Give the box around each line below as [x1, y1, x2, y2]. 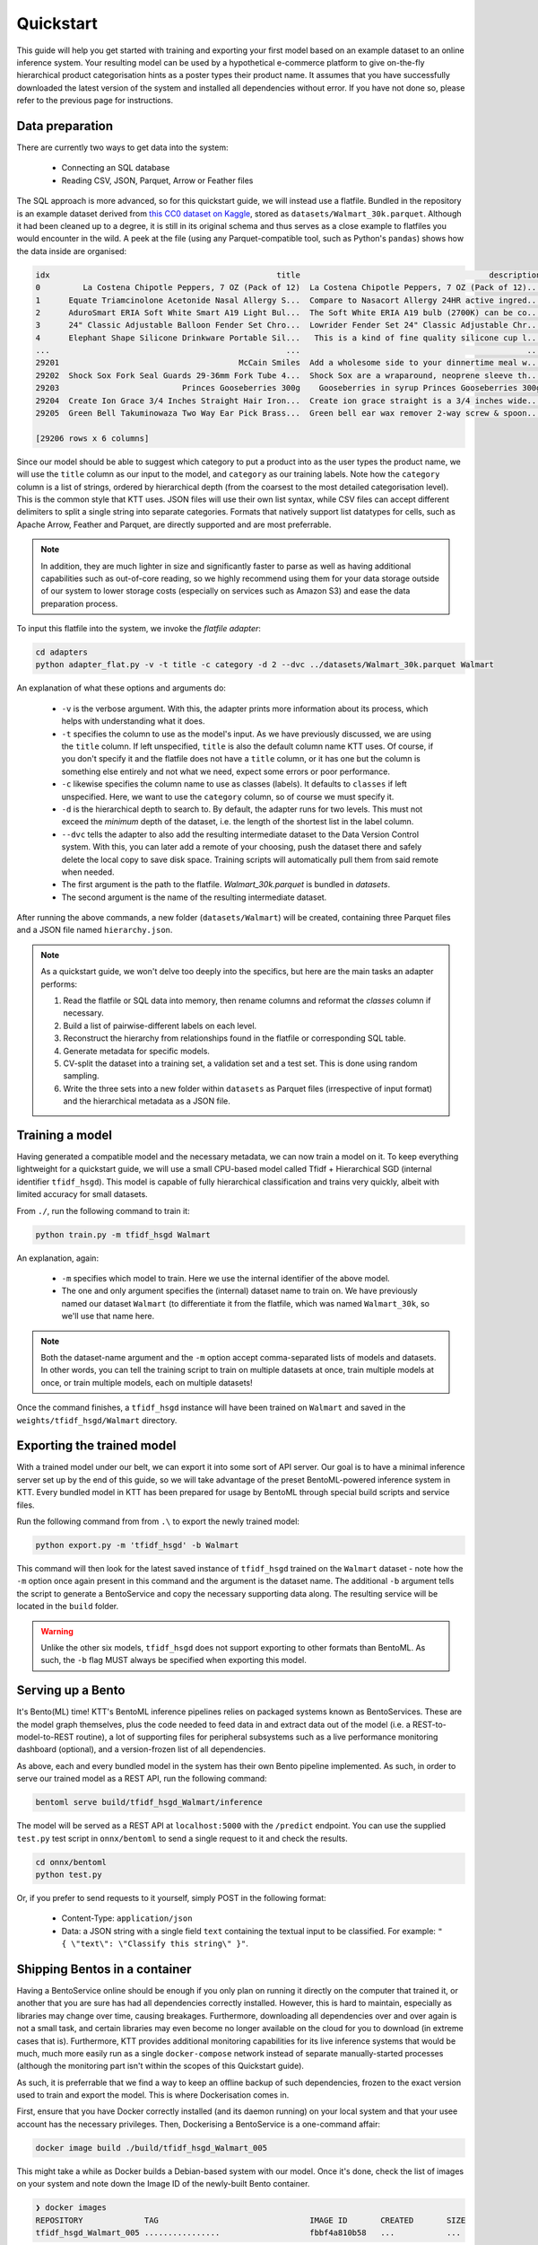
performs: [40, 979, 78, 990]
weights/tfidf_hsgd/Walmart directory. [16, 1414, 178, 1425]
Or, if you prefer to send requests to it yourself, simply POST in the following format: [16, 1892, 326, 1903]
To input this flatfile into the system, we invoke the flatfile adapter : [16, 623, 262, 634]
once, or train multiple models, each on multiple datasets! [40, 1377, 253, 1387]
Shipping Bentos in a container [16, 1961, 192, 1976]
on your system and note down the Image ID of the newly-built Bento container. [16, 2179, 310, 2189]
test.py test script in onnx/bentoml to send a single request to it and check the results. [16, 1833, 349, 1844]
